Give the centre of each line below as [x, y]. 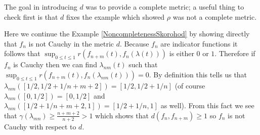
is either [182, 53]
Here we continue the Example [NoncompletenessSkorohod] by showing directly [127, 34]
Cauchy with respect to [40, 126]
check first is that [31, 16]
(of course [190, 85]
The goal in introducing [41, 7]
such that [143, 64]
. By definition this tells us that [198, 74]
